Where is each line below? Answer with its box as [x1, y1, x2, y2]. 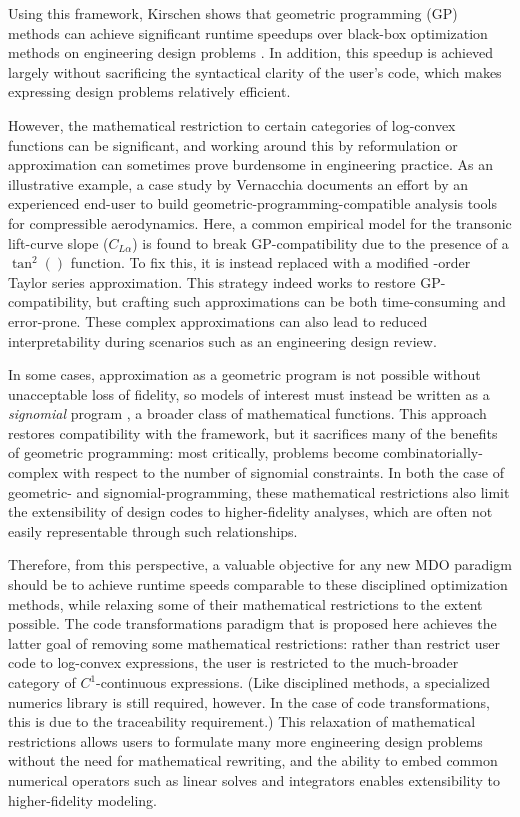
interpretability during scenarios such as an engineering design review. [8, 330, 437, 351]
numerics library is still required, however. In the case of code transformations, [8, 691, 490, 712]
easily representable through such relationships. [8, 520, 298, 541]
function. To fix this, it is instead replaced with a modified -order [70, 252, 471, 273]
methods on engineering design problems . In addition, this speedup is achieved [8, 42, 494, 63]
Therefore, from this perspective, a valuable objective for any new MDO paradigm [8, 554, 512, 575]
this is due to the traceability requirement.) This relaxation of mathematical [8, 711, 476, 732]
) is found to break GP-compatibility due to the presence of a [132, 232, 509, 253]
